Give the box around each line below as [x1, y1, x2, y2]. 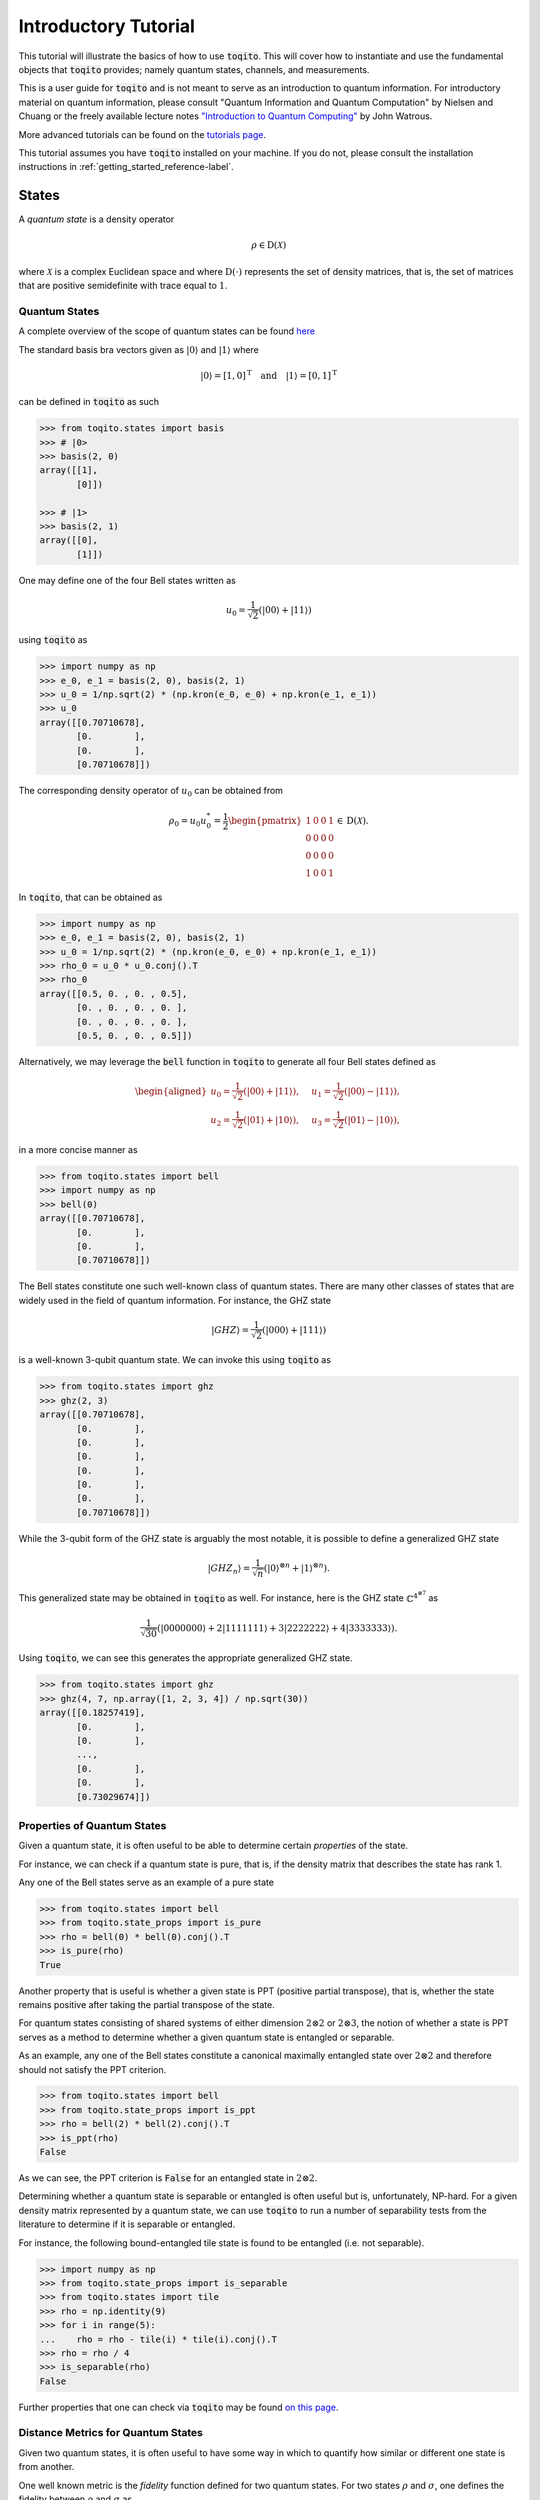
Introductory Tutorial [18, 15, 195, 37]
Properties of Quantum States [18, 1818, 167, 1832]
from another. [18, 2461, 75, 2473]
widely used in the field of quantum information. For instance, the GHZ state [18, 1294, 332, 1306]
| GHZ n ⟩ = [207, 1562, 251, 1576]
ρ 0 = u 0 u [168, 815, 207, 829]
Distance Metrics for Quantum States [18, 2426, 204, 2440]
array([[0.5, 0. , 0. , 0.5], [39, 988, 188, 999]
